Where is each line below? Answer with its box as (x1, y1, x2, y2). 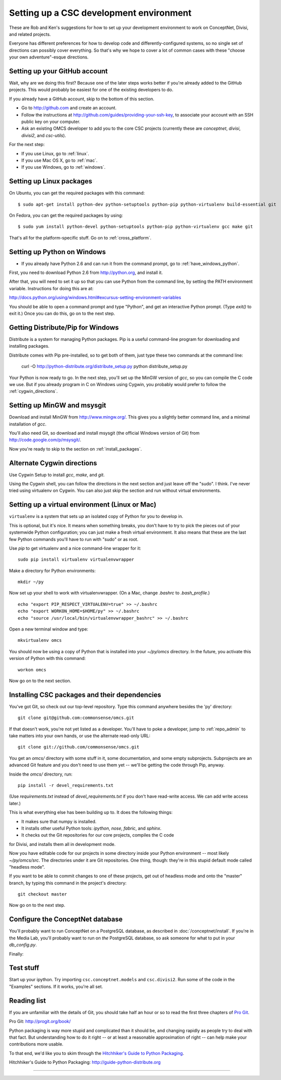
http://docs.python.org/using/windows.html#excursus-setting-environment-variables (9, 295, 181, 300)
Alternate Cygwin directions (9, 459, 98, 467)
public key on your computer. (21, 119, 80, 124)
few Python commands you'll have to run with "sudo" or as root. (9, 536, 139, 542)
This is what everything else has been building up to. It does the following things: (9, 810, 173, 815)
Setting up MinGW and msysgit (9, 401, 106, 410)
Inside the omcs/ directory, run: (9, 771, 73, 777)
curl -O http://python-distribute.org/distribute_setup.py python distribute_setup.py (21, 363, 188, 369)
